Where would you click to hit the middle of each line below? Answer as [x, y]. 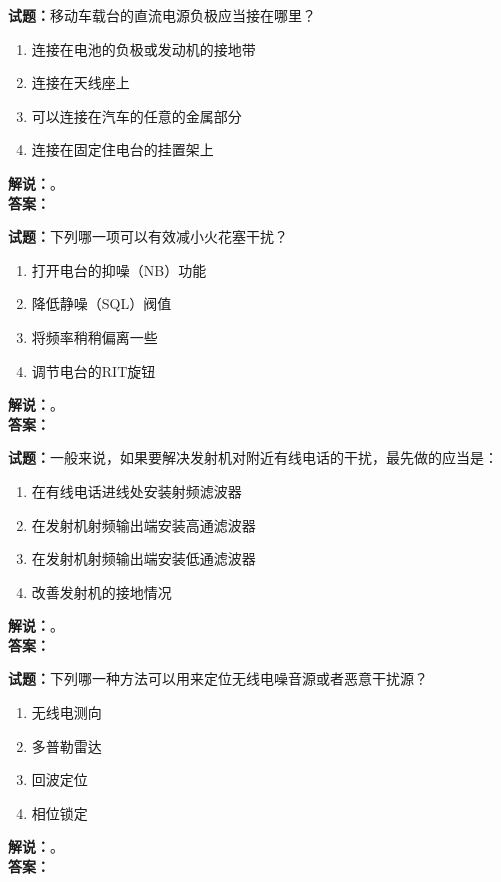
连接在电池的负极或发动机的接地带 [143, 48]
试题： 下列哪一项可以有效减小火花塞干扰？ [148, 236]
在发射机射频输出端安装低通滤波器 [143, 558]
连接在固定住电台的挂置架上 [122, 149]
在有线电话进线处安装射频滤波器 [136, 490]
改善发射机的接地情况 [101, 591]
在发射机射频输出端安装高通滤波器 [143, 524]
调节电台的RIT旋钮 [93, 370]
